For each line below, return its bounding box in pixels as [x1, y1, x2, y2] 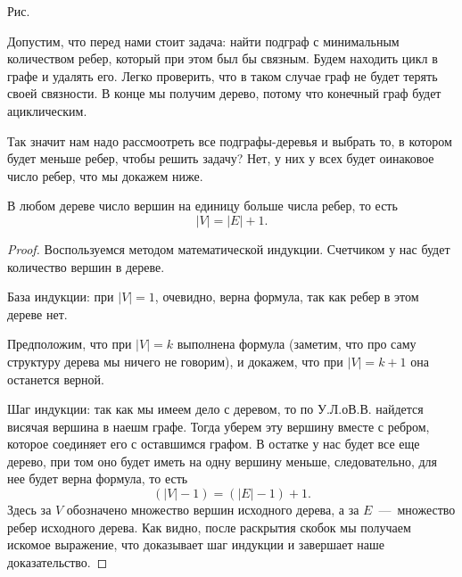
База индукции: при [7, 287, 114, 306]
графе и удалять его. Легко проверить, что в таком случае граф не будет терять [7, 66, 438, 85]
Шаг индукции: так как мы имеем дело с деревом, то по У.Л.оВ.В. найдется [7, 400, 424, 418]
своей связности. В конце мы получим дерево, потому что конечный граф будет [7, 84, 441, 103]
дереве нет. [7, 304, 68, 323]
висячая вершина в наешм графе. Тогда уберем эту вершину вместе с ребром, [7, 416, 430, 435]
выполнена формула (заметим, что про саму [177, 334, 417, 353]
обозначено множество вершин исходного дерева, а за [66, 500, 359, 519]
